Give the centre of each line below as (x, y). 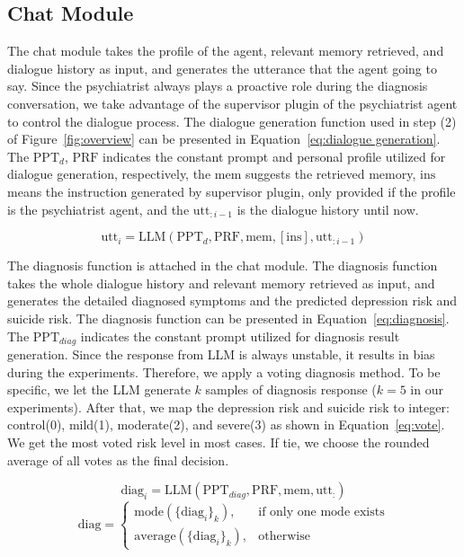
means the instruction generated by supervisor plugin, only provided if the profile (232, 191)
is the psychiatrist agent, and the (98, 209)
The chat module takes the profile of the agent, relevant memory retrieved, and (226, 51)
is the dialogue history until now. (328, 209)
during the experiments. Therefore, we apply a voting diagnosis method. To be (224, 371)
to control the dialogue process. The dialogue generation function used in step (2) (232, 121)
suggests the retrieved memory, (331, 174)
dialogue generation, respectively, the (109, 174)
